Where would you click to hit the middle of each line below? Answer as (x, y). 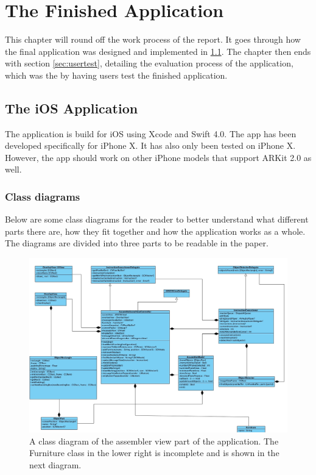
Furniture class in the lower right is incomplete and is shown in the (154, 453)
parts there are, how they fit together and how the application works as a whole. (155, 231)
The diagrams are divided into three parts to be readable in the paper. (137, 243)
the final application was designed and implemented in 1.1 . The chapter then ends (158, 51)
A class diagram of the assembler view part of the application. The (154, 441)
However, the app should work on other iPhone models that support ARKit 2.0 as (158, 157)
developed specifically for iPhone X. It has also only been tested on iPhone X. (150, 145)
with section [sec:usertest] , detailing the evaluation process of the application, (149, 63)
